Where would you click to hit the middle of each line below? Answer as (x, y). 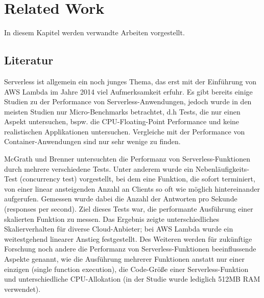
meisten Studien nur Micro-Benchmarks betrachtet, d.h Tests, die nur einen (122, 111)
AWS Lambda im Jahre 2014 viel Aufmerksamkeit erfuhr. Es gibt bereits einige (128, 91)
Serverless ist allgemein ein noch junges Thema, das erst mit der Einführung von (130, 81)
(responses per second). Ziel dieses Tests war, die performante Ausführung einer (129, 209)
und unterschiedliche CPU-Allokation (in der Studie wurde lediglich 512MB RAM (132, 279)
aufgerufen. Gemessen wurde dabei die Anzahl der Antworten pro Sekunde (121, 199)
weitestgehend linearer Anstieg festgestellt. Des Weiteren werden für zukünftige (128, 238)
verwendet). (22, 289)
